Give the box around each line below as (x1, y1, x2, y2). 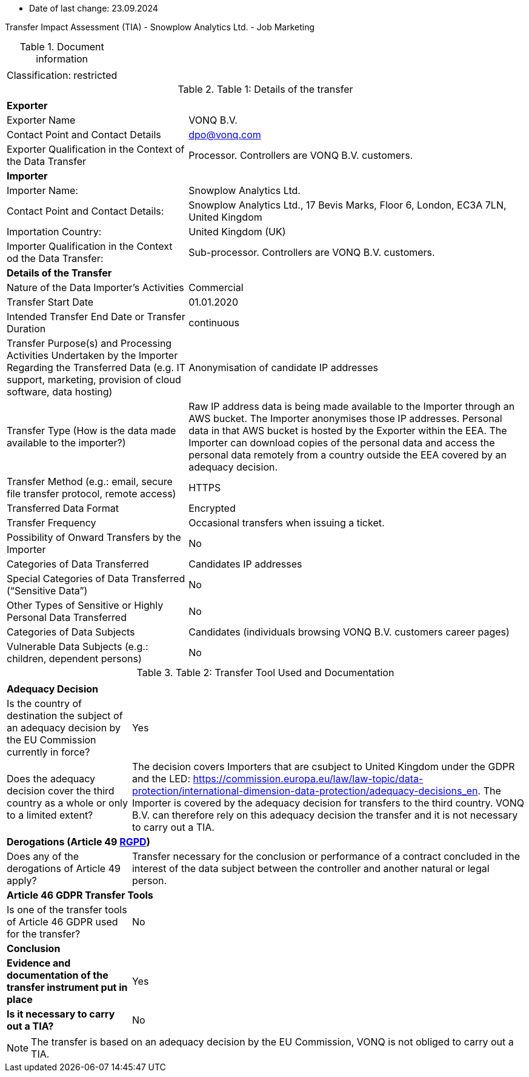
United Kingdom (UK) (188, 226, 286, 238)
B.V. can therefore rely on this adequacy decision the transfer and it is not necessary (131, 809, 518, 821)
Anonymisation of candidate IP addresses (188, 361, 378, 374)
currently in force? (7, 746, 90, 758)
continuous (188, 317, 239, 329)
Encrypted (188, 502, 236, 514)
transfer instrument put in (7, 981, 128, 993)
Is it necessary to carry (7, 1008, 115, 1020)
